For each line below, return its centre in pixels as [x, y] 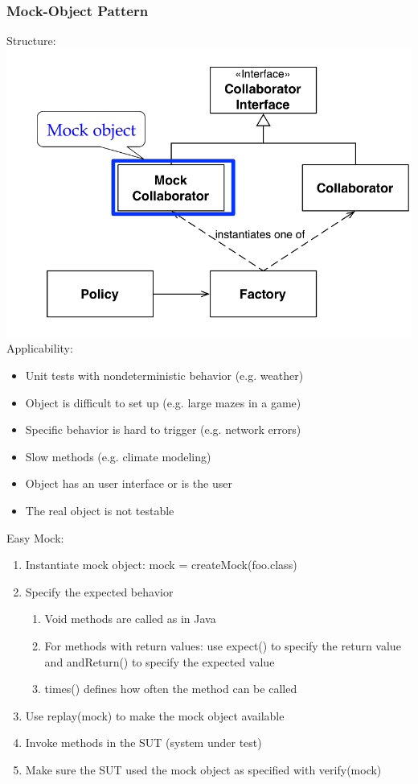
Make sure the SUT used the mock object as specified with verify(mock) [203, 769]
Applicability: [40, 348]
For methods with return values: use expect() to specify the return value [223, 645]
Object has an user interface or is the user [129, 483]
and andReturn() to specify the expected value [160, 661]
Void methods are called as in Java [130, 619]
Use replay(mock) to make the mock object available [155, 715]
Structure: [31, 41]
